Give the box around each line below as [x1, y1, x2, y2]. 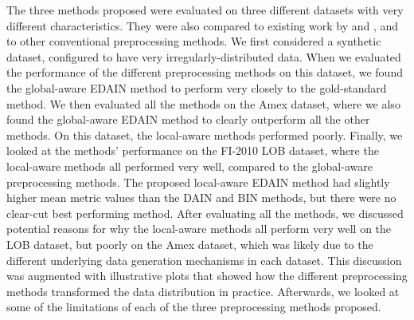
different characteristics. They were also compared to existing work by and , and [6, 17, 399, 34]
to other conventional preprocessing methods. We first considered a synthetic [6, 33, 381, 49]
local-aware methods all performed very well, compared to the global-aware [6, 157, 373, 174]
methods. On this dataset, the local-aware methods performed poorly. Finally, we [6, 126, 403, 143]
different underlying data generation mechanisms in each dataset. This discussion [6, 251, 402, 268]
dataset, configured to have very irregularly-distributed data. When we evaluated [6, 48, 401, 65]
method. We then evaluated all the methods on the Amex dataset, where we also [6, 95, 400, 112]
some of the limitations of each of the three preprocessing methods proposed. [6, 298, 381, 315]
